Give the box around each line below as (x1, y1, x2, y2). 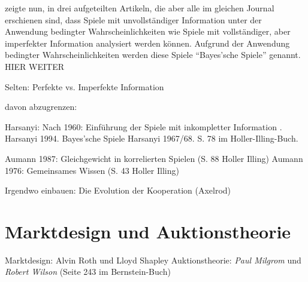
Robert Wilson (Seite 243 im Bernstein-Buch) (5, 265, 171, 278)
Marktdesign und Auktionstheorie (5, 219, 291, 243)
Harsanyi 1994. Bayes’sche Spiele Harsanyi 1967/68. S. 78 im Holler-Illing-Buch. (5, 132, 298, 145)
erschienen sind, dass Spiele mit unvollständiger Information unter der (5, 13, 262, 26)
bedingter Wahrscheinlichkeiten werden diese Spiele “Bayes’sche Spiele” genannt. (5, 48, 301, 61)
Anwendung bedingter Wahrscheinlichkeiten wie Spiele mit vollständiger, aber (5, 25, 291, 38)
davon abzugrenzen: (5, 100, 77, 113)
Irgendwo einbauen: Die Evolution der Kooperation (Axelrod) (5, 184, 231, 197)
